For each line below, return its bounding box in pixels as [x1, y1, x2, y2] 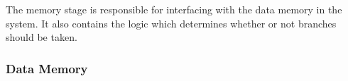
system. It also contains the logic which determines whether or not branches [6, 15, 337, 30]
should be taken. [6, 30, 77, 44]
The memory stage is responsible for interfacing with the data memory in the [6, 2, 342, 16]
